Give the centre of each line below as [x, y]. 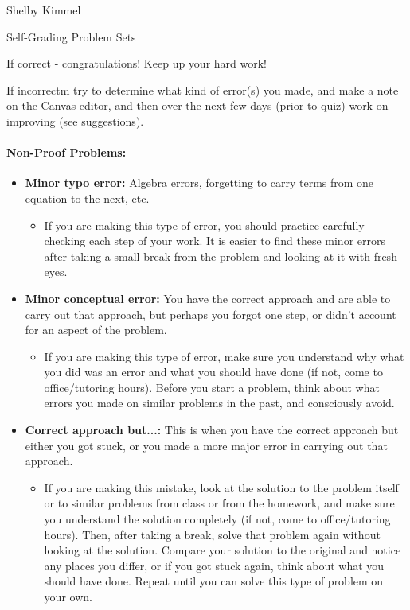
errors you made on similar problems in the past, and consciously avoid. [219, 403]
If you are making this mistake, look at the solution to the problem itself [221, 487]
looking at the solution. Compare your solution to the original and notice [223, 550]
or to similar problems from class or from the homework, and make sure [219, 503]
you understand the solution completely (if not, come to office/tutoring [217, 519]
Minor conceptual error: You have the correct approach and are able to [208, 298]
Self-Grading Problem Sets [71, 36]
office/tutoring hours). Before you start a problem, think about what [212, 387]
